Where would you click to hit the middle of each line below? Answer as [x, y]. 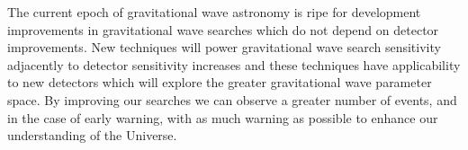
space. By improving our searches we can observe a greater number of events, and [232, 99]
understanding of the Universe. [92, 135]
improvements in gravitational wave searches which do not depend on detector [223, 29]
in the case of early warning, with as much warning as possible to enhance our [223, 117]
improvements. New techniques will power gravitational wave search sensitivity [224, 47]
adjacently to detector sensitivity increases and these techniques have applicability [234, 64]
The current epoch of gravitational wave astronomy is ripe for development [214, 12]
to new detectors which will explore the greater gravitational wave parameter [220, 82]
